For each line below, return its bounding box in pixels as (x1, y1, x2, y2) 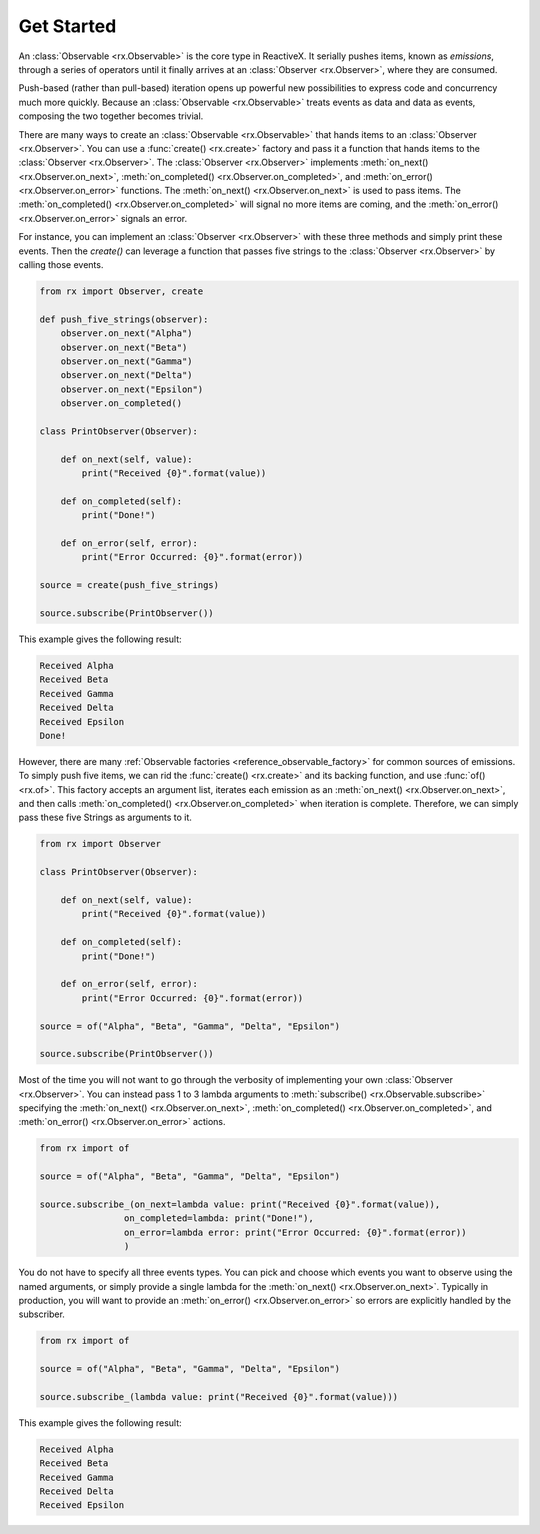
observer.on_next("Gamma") (60, 355, 194, 367)
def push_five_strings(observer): (39, 313, 209, 325)
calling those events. (18, 259, 104, 271)
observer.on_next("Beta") (60, 341, 188, 353)
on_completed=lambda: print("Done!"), (123, 1213, 314, 1224)
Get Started (18, 15, 117, 37)
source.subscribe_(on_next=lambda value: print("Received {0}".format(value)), (39, 1199, 441, 1210)
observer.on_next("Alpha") (60, 328, 194, 339)
